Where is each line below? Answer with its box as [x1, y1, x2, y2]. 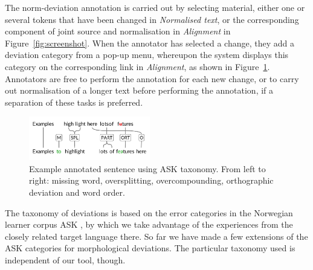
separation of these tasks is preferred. [5, 95, 143, 108]
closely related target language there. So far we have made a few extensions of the [5, 230, 308, 242]
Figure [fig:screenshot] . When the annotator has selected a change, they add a [5, 36, 294, 49]
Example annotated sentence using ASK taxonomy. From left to [29, 162, 266, 175]
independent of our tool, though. [5, 253, 126, 266]
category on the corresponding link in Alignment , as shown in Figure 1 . [5, 60, 270, 72]
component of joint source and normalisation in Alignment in [5, 25, 231, 37]
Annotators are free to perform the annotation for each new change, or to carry [5, 72, 299, 85]
